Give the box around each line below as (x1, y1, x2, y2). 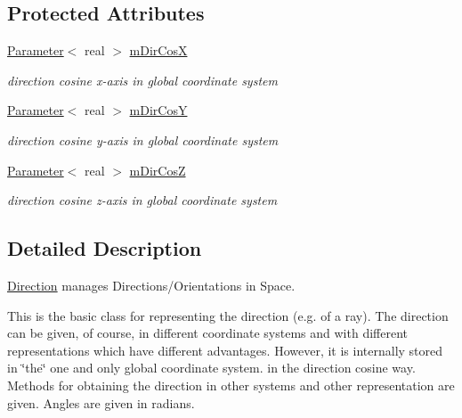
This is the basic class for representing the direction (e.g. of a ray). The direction (7, 306, 449, 324)
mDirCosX (129, 41, 188, 60)
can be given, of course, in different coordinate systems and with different (7, 324, 409, 342)
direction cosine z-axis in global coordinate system (7, 191, 278, 209)
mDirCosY (129, 101, 188, 119)
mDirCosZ (129, 160, 186, 179)
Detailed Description (7, 234, 202, 262)
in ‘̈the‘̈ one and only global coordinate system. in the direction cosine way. (7, 358, 416, 377)
